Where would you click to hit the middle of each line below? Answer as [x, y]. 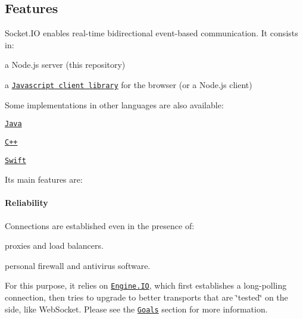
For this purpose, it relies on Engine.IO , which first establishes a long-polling [146, 285]
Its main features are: [44, 179]
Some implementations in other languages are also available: [114, 104]
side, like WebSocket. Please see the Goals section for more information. [136, 309]
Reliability [26, 203]
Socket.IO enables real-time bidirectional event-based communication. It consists [151, 33]
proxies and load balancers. [54, 245]
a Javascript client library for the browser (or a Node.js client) [129, 84]
